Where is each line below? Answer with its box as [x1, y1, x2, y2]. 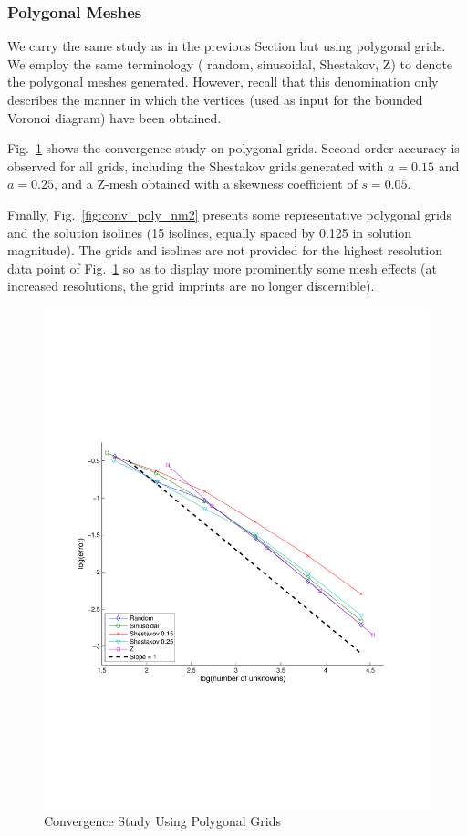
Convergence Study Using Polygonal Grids [44, 811, 281, 831]
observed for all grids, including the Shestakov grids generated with [7, 156, 384, 175]
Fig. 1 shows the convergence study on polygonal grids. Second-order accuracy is [7, 139, 460, 158]
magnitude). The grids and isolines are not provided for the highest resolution [7, 241, 443, 260]
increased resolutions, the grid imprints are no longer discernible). [7, 276, 375, 295]
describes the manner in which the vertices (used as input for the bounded [7, 90, 423, 108]
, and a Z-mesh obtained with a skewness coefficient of [53, 174, 358, 193]
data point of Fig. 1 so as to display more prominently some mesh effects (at [7, 258, 437, 277]
